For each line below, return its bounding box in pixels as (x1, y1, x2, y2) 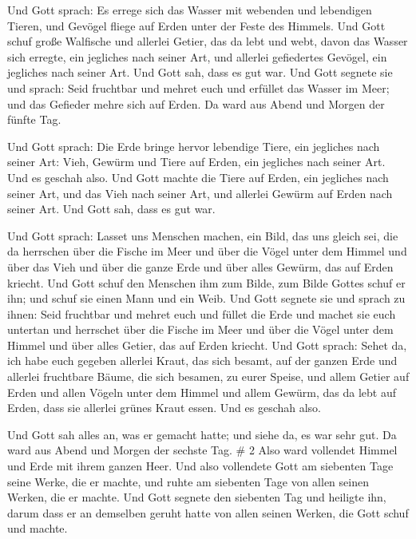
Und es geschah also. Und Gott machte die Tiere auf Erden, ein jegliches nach (7, 168, 389, 185)
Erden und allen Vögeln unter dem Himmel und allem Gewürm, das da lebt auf (7, 383, 397, 400)
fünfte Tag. (7, 111, 61, 128)
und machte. (7, 520, 68, 537)
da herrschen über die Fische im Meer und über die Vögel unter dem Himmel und (7, 243, 407, 260)
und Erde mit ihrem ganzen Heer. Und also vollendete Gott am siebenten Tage (7, 458, 394, 474)
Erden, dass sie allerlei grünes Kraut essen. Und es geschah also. (7, 399, 322, 416)
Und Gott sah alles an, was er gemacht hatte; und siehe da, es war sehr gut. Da (7, 426, 397, 442)
